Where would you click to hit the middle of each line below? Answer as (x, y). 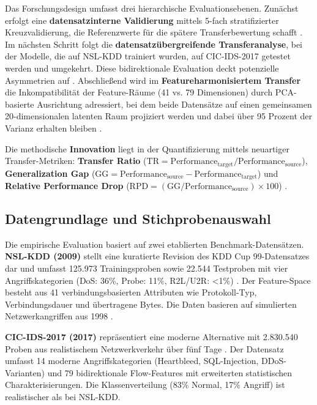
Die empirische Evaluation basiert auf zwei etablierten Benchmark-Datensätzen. (155, 244)
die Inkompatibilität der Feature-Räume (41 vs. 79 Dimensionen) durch (139, 92)
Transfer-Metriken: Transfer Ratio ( (76, 161)
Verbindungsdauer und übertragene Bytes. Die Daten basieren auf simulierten (151, 304)
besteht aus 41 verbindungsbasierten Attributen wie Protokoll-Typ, (131, 292)
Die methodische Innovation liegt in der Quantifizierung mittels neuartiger (147, 148)
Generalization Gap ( (50, 173)
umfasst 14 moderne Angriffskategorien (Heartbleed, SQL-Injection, (132, 361)
